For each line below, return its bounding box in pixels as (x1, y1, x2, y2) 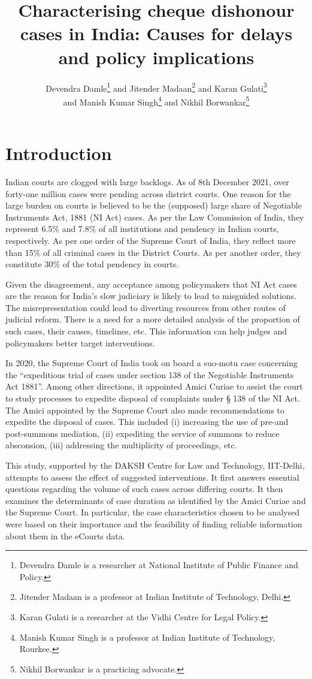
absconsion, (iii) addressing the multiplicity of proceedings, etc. (5, 439, 237, 451)
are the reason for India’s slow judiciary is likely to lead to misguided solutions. (5, 289, 297, 302)
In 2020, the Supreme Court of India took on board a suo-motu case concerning (5, 357, 298, 369)
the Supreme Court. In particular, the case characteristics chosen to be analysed (5, 506, 299, 518)
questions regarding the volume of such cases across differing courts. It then (5, 482, 283, 495)
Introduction (5, 141, 112, 165)
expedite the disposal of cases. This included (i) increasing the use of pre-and (5, 415, 289, 428)
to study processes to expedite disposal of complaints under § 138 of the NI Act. (5, 392, 300, 405)
